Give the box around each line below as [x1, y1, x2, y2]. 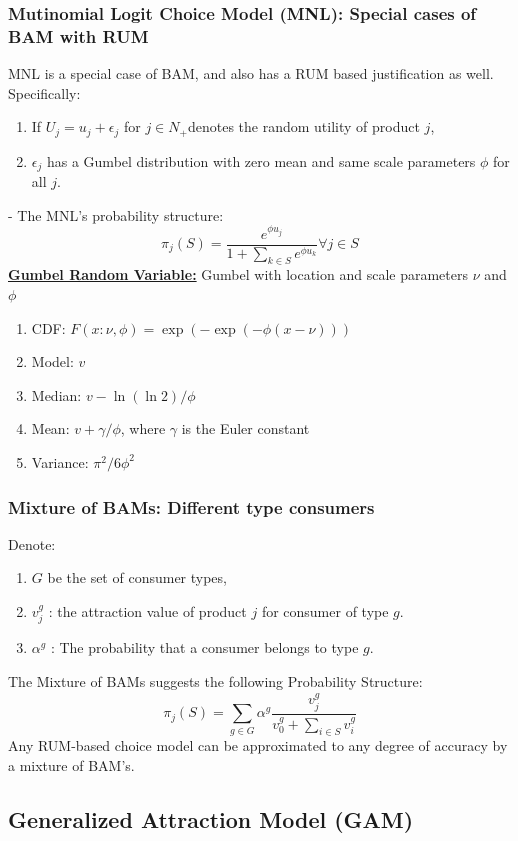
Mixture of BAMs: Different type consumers [8, 494, 375, 519]
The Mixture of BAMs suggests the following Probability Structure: [8, 671, 423, 691]
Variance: [31, 451, 89, 472]
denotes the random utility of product [187, 116, 420, 137]
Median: [31, 384, 82, 405]
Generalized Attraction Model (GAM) [8, 803, 414, 834]
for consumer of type [261, 600, 389, 621]
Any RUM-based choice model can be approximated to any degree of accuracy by [8, 735, 508, 756]
